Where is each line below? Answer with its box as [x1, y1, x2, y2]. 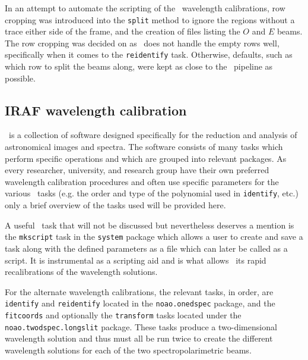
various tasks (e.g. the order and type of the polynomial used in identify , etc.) [5, 187, 299, 199]
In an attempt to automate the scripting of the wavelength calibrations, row [5, 2, 285, 14]
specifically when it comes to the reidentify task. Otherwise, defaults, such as [5, 48, 293, 61]
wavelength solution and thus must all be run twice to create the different [5, 332, 273, 345]
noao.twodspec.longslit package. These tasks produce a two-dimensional [5, 320, 277, 333]
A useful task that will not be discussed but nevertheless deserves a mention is [5, 218, 294, 231]
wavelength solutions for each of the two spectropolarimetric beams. [5, 343, 252, 356]
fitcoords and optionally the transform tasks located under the [5, 308, 242, 321]
